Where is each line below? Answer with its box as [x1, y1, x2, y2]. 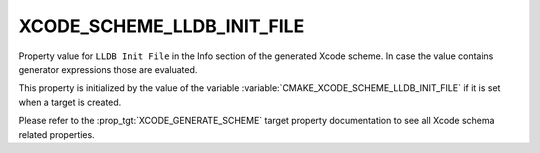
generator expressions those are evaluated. [18, 63, 198, 75]
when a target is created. [18, 96, 122, 108]
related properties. [18, 128, 95, 140]
